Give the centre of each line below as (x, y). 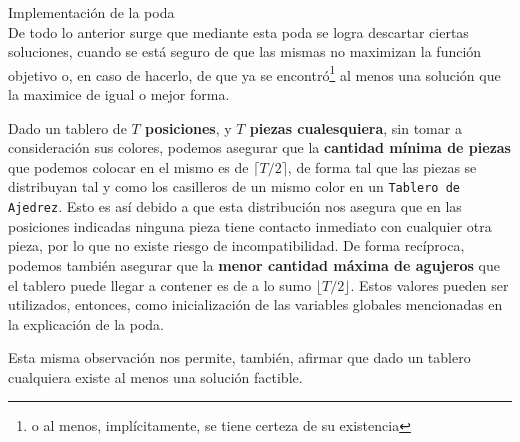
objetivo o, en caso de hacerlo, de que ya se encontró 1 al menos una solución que (254, 73)
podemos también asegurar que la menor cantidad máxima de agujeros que (254, 264)
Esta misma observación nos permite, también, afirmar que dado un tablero (239, 357)
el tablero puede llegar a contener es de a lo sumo (160, 284)
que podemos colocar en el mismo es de (128, 166)
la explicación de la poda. (86, 323)
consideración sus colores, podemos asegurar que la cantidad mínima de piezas (259, 147)
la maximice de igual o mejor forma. (119, 94)
